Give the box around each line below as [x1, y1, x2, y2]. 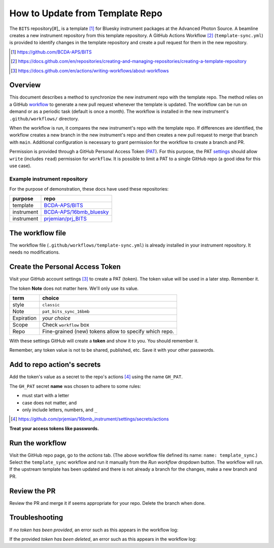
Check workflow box [42, 321, 90, 328]
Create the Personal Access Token [9, 262, 121, 271]
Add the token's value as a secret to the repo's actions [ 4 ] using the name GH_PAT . [9, 374, 183, 380]
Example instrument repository [9, 175, 88, 182]
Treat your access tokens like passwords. [9, 425, 99, 432]
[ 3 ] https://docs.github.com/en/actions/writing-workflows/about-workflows [11, 68, 169, 74]
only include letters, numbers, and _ [22, 407, 97, 413]
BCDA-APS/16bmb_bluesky [44, 208, 109, 216]
